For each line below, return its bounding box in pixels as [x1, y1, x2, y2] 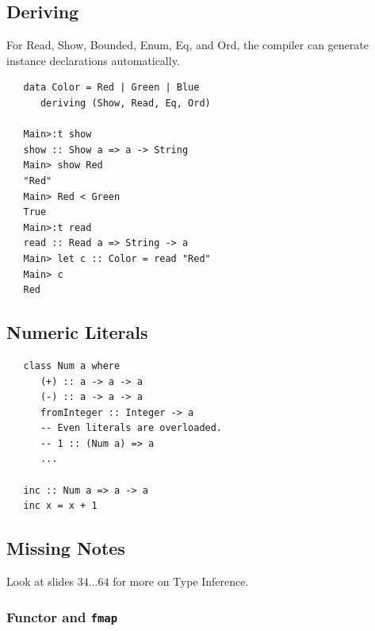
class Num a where [23, 360, 121, 371]
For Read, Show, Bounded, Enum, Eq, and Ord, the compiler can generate [6, 37, 369, 53]
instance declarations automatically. [6, 52, 180, 68]
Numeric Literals [6, 320, 148, 344]
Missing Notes [6, 536, 125, 560]
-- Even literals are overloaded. [40, 422, 223, 434]
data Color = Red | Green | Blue [23, 82, 200, 94]
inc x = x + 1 [23, 500, 98, 512]
